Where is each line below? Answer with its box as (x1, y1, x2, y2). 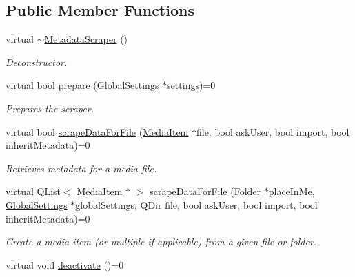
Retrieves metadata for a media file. (6, 161, 157, 175)
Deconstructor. (6, 54, 68, 69)
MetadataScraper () (44, 32, 128, 46)
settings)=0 (167, 78, 216, 92)
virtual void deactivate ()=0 (6, 257, 124, 271)
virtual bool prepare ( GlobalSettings (6, 78, 159, 92)
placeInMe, (268, 184, 315, 198)
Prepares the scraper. (6, 101, 94, 115)
